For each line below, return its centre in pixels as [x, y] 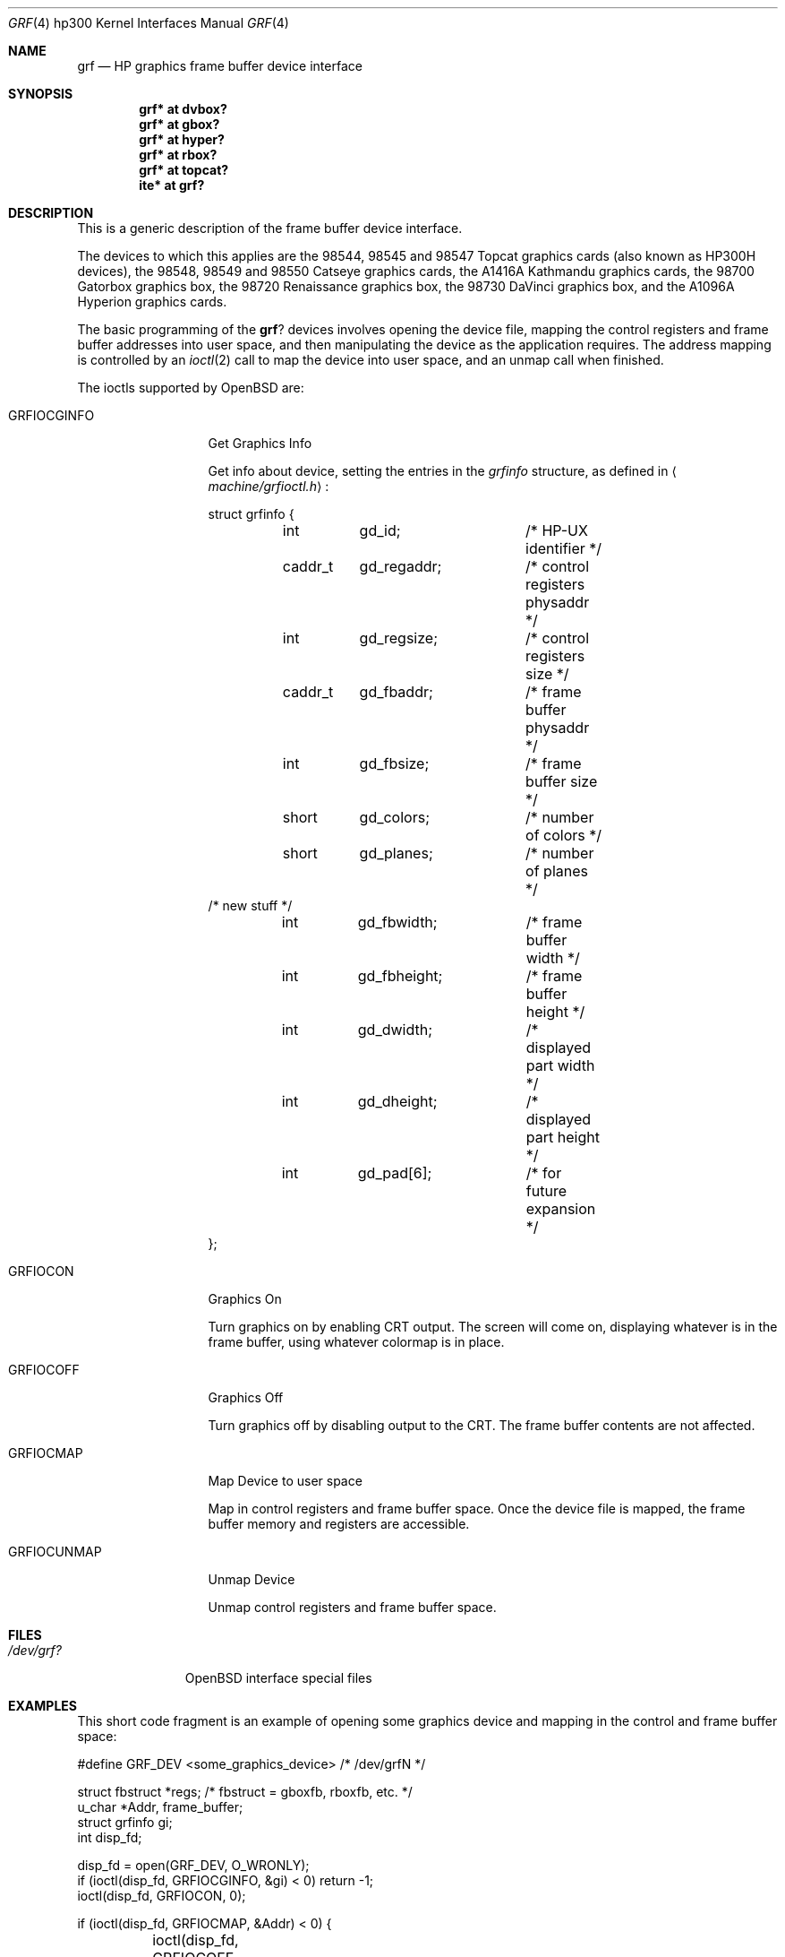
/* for [544, 1173]
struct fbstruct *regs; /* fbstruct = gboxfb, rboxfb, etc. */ [245, 1792]
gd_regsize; [398, 638]
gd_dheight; [397, 1101]
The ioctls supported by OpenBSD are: [191, 388]
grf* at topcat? [184, 170]
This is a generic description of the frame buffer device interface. [270, 228]
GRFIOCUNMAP [55, 1552]
